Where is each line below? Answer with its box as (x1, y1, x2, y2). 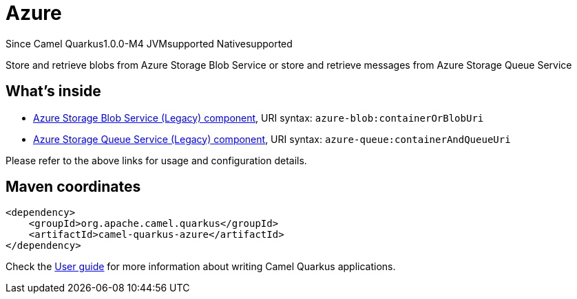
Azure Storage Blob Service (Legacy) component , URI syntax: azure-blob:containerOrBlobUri (33, 111, 484, 124)
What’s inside (6, 82, 101, 100)
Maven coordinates (6, 178, 141, 196)
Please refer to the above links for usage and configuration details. (6, 154, 307, 166)
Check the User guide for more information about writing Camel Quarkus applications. (6, 261, 396, 273)
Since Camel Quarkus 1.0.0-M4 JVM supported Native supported (6, 37, 293, 49)
